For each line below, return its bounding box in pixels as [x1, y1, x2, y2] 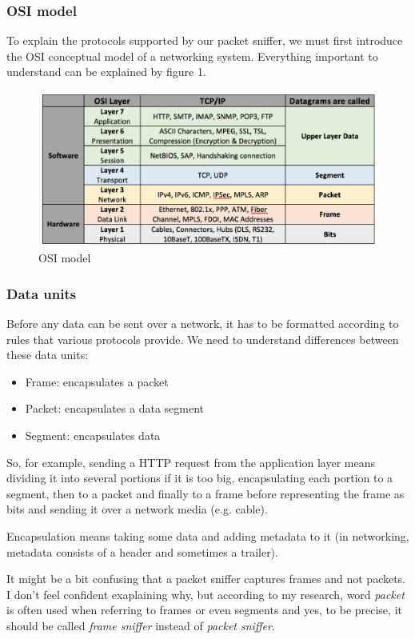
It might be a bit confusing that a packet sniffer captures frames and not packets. [6, 570, 406, 587]
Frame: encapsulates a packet [25, 373, 169, 389]
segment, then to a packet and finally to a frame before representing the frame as [6, 485, 405, 501]
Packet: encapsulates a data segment [25, 400, 205, 417]
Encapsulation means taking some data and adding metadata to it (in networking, [6, 527, 409, 544]
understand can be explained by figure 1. [6, 63, 206, 80]
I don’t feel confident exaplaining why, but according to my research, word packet [6, 585, 405, 602]
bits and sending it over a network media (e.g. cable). [6, 501, 268, 517]
